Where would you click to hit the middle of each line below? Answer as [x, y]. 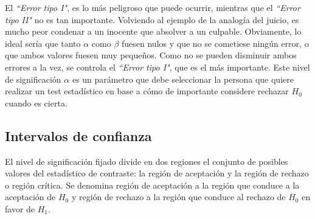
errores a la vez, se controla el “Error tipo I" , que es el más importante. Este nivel [157, 67]
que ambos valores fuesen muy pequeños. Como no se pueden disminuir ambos [151, 55]
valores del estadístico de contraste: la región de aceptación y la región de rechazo [157, 173]
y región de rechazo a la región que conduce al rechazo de [178, 197]
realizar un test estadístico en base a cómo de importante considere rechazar [147, 91]
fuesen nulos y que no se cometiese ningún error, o [215, 43]
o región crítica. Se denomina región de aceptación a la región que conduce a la [152, 185]
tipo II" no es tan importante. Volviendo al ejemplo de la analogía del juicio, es [152, 19]
